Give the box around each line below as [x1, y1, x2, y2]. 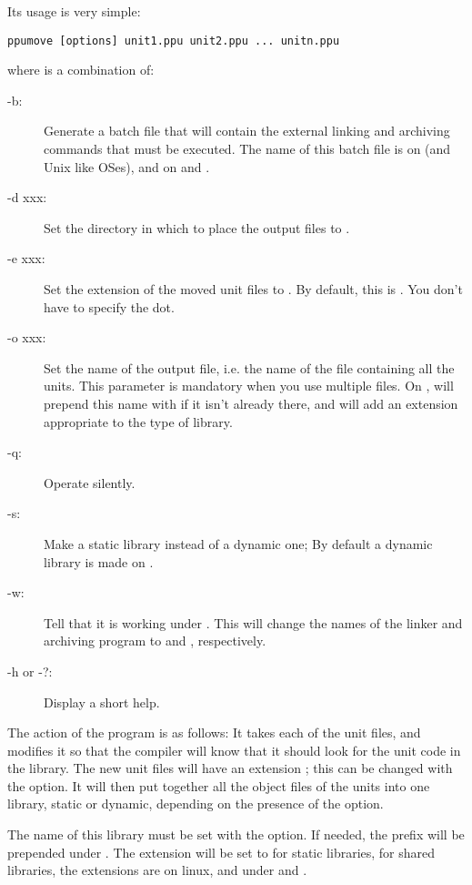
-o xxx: [7, 328, 46, 347]
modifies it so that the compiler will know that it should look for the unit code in [7, 740, 461, 759]
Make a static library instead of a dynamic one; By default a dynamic [44, 534, 433, 553]
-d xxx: [7, 188, 47, 207]
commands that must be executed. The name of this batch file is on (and [44, 139, 451, 158]
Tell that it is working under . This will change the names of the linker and [44, 613, 463, 632]
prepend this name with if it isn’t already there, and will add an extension [44, 393, 458, 412]
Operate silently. [44, 473, 136, 492]
